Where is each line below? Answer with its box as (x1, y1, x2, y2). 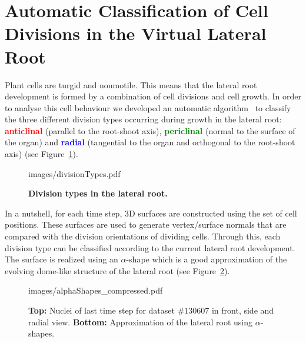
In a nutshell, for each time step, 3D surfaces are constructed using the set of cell (5, 207, 297, 219)
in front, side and (211, 304, 274, 316)
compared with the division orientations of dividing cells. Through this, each (5, 230, 281, 242)
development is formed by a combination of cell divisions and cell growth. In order (5, 90, 301, 102)
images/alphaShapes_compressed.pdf (28, 284, 163, 297)
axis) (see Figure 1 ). (5, 148, 78, 160)
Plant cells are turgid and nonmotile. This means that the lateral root (5, 78, 257, 91)
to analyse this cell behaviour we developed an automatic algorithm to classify (5, 101, 291, 114)
